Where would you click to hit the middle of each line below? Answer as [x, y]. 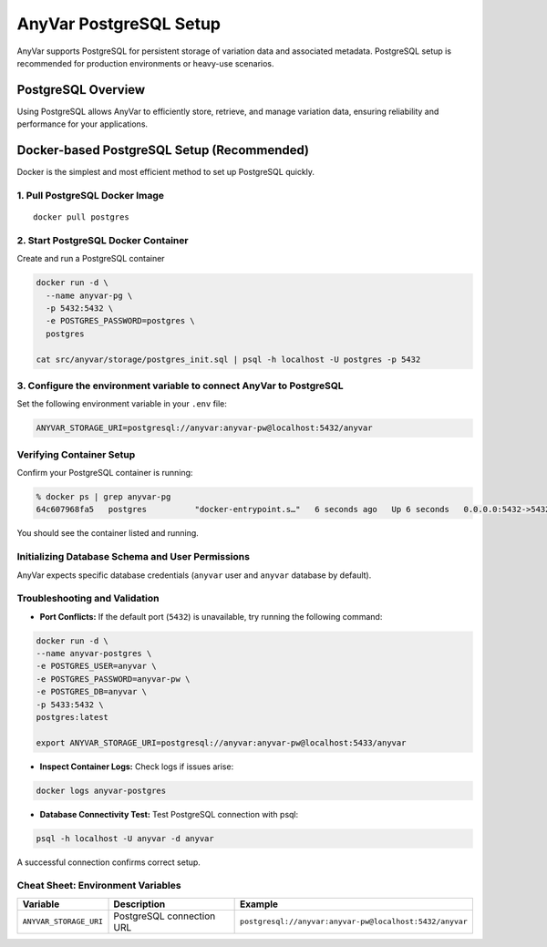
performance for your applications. [83, 124]
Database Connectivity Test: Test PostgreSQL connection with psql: [169, 814]
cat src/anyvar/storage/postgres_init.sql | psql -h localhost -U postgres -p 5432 [228, 359]
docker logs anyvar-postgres [101, 790]
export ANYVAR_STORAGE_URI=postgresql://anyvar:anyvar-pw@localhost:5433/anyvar [221, 742]
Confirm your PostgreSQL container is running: [105, 473]
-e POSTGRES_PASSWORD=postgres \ [120, 321]
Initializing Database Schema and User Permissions [134, 557]
